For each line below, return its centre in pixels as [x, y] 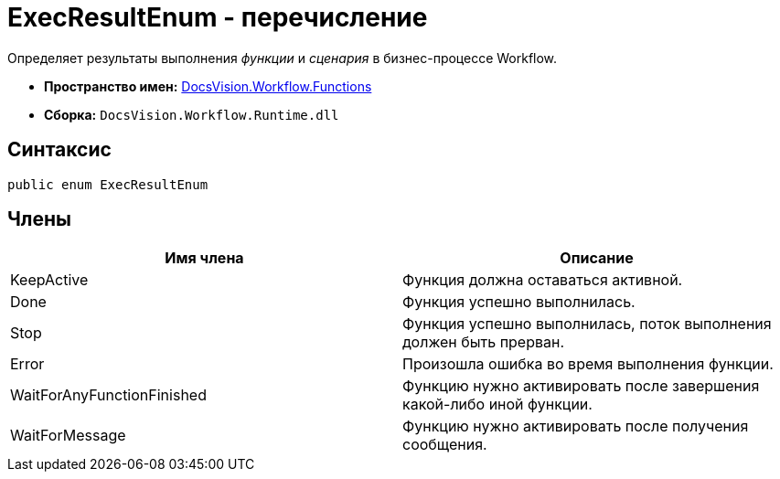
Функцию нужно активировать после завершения [581, 386]
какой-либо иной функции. [497, 404]
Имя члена [204, 258]
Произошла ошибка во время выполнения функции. [588, 364]
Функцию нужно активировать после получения [576, 426]
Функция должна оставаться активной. [543, 280]
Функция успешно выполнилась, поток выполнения [587, 324]
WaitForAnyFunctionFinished [108, 395]
